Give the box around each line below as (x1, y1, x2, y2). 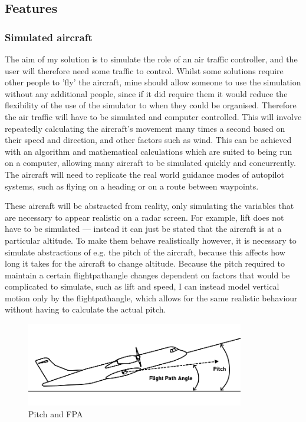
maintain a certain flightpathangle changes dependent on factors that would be (5, 268, 290, 281)
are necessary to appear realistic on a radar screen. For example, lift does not (5, 211, 284, 223)
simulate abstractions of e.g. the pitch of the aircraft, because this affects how (5, 245, 285, 258)
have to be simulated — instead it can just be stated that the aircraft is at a (5, 222, 282, 235)
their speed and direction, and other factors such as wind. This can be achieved (5, 134, 292, 146)
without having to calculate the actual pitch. (5, 303, 166, 315)
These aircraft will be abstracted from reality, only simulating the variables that (5, 200, 294, 212)
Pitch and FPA (28, 408, 83, 420)
